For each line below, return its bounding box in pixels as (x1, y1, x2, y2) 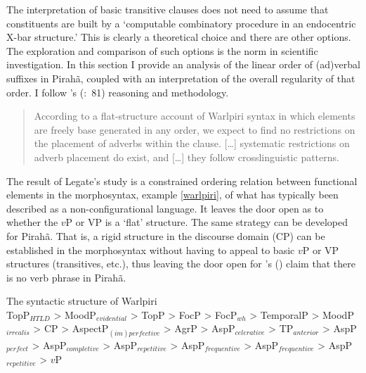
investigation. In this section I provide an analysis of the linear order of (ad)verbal (6, 57, 360, 72)
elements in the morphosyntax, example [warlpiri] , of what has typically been (6, 187, 339, 202)
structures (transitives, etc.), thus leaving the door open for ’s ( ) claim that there (6, 256, 355, 271)
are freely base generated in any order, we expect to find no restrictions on (34, 122, 355, 137)
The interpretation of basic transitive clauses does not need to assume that (6, 2, 329, 16)
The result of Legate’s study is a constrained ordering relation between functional (6, 173, 358, 188)
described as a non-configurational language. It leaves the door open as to (6, 201, 324, 215)
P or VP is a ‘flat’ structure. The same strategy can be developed (65, 215, 348, 229)
